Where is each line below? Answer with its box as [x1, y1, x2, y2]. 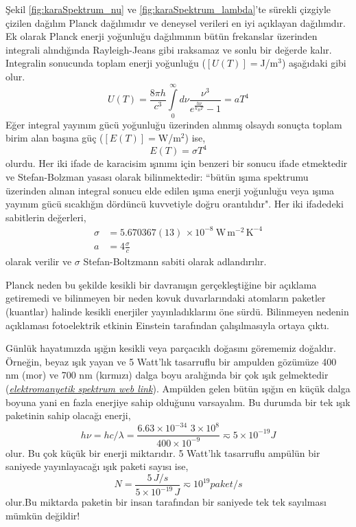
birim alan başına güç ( [5, 131, 104, 145]
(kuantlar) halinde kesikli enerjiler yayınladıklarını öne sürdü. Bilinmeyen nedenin [5, 304, 349, 319]
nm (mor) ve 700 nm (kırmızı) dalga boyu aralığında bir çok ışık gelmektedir [5, 368, 329, 382]
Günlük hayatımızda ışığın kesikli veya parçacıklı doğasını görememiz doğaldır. [5, 341, 336, 355]
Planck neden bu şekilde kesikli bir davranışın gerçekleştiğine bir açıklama [5, 277, 317, 291]
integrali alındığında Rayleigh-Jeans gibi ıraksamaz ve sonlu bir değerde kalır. [5, 42, 332, 56]
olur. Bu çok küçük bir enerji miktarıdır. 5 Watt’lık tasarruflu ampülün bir [5, 445, 320, 460]
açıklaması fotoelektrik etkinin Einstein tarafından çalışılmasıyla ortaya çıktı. [5, 317, 330, 332]
